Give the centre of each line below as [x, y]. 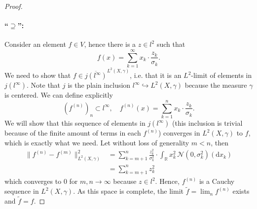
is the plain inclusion [99, 85]
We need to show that [38, 75]
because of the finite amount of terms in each [73, 133]
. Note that [44, 85]
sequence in [22, 191]
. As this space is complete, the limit [128, 191]
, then [220, 142]
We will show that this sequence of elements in [75, 123]
